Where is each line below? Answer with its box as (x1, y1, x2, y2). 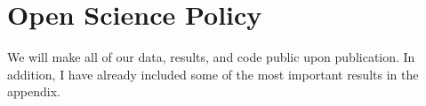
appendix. (7, 82, 60, 101)
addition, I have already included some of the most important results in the (7, 64, 419, 83)
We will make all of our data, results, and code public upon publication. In (7, 48, 415, 66)
